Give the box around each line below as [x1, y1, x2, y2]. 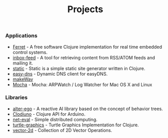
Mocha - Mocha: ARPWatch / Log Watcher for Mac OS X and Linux [12, 81, 152, 87]
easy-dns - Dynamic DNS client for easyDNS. [12, 71, 108, 77]
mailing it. [12, 60, 33, 66]
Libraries [5, 94, 28, 101]
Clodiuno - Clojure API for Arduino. [12, 111, 86, 117]
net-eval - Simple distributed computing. [12, 116, 97, 122]
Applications [5, 32, 38, 39]
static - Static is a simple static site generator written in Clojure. [12, 65, 146, 72]
